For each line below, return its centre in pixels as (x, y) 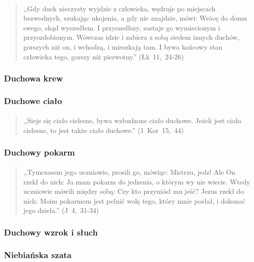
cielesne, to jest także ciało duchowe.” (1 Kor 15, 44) (103, 130)
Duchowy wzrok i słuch (51, 232)
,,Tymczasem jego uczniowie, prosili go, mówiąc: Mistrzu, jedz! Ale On (129, 172)
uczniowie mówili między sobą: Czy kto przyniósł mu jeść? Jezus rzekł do (134, 191)
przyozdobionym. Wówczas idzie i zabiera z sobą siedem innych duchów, (131, 37)
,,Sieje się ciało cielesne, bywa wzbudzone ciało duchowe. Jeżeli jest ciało (132, 120)
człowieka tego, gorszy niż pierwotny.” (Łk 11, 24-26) (103, 56)
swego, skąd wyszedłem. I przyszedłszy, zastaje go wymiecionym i (122, 27)
